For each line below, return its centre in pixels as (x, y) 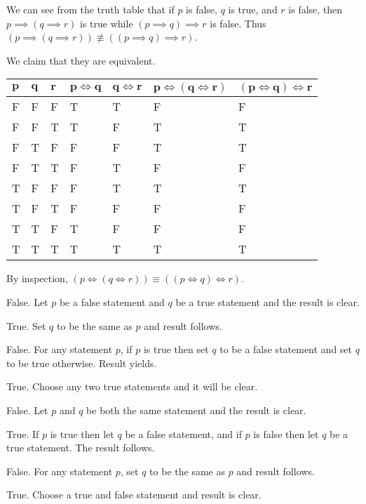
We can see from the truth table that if (90, 9)
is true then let (82, 433)
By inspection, (37, 278)
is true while (107, 23)
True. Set (26, 325)
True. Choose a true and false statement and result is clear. (134, 495)
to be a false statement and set (286, 349)
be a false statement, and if (183, 433)
